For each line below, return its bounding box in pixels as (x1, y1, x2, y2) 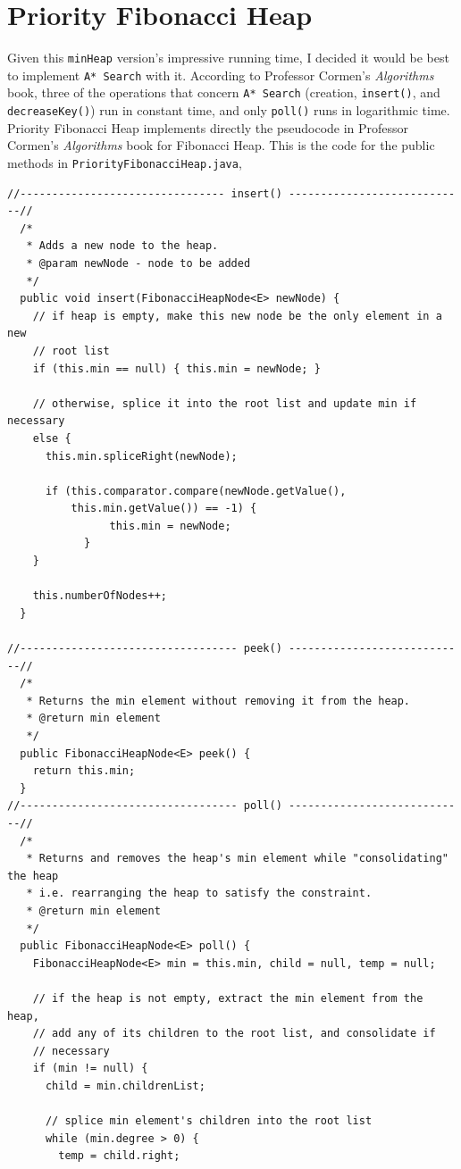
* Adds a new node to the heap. (26, 239, 219, 253)
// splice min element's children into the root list (45, 1115, 373, 1128)
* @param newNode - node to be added (26, 256, 251, 270)
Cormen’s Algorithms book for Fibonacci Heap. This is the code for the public (7, 136, 435, 154)
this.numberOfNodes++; (32, 589, 167, 603)
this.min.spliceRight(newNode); (45, 449, 238, 463)
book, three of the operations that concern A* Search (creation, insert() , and (7, 83, 440, 102)
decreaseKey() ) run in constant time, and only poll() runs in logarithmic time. (7, 101, 450, 120)
